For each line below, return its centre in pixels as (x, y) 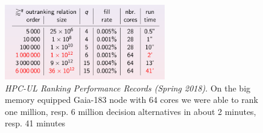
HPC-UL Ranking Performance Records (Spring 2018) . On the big (128, 88)
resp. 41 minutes (35, 123)
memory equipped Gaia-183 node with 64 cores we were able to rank (131, 100)
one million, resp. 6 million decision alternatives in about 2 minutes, (131, 111)
